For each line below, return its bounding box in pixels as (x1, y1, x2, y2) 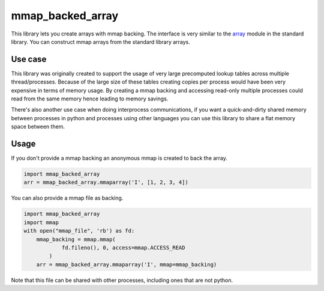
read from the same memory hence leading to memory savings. (11, 95, 169, 102)
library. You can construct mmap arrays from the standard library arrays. (11, 38, 190, 45)
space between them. (11, 123, 65, 130)
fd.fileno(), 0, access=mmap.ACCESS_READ (61, 244, 185, 251)
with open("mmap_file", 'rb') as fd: (23, 227, 135, 234)
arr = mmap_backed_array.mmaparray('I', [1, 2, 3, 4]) (23, 179, 188, 186)
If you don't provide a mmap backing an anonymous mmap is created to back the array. (11, 155, 228, 162)
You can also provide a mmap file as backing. (11, 194, 124, 201)
